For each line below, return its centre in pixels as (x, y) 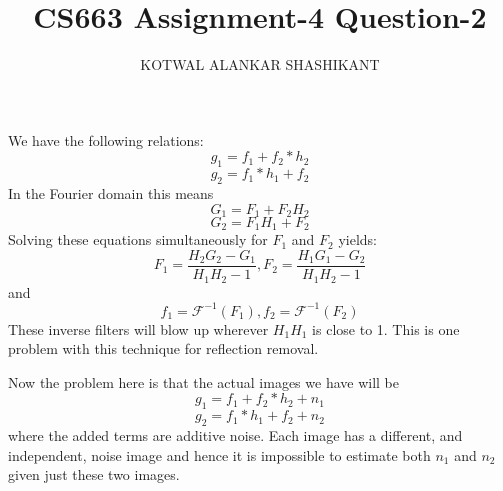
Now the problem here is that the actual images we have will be (204, 381)
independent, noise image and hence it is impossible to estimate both (219, 454)
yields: (357, 239)
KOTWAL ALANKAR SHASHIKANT (260, 64)
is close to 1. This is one (386, 328)
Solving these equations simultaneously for (138, 239)
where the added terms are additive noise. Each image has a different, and (235, 434)
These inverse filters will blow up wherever (138, 328)
